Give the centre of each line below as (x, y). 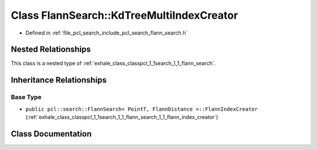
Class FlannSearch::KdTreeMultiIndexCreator (124, 15)
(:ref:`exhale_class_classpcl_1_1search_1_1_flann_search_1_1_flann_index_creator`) (122, 117)
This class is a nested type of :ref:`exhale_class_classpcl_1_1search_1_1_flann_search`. (113, 63)
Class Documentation (51, 134)
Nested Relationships (51, 50)
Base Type (26, 97)
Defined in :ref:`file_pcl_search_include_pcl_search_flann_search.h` (107, 33)
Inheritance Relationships (59, 80)
